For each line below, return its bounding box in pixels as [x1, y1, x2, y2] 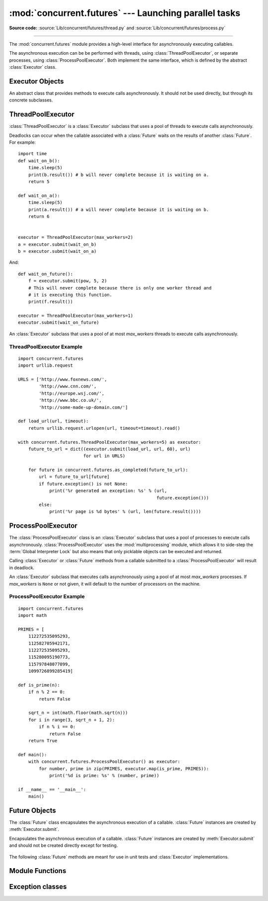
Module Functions [9, 867, 67, 875]
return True [28, 738, 58, 744]
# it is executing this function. [28, 292, 113, 298]
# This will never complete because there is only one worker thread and [28, 285, 212, 291]
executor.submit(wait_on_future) [18, 320, 99, 325]
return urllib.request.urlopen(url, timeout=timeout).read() [28, 425, 181, 431]
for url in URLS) [83, 453, 126, 459]
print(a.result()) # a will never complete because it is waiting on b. [28, 206, 209, 212]
